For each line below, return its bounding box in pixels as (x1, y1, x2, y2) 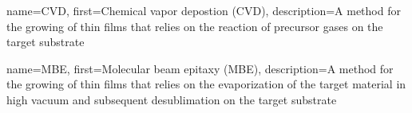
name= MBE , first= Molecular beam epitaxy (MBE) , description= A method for (6, 60, 394, 76)
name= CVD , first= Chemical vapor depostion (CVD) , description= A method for (6, 2, 401, 18)
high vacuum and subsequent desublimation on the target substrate (6, 91, 337, 107)
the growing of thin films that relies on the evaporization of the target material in (6, 76, 406, 92)
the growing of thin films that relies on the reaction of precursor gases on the (6, 18, 383, 34)
